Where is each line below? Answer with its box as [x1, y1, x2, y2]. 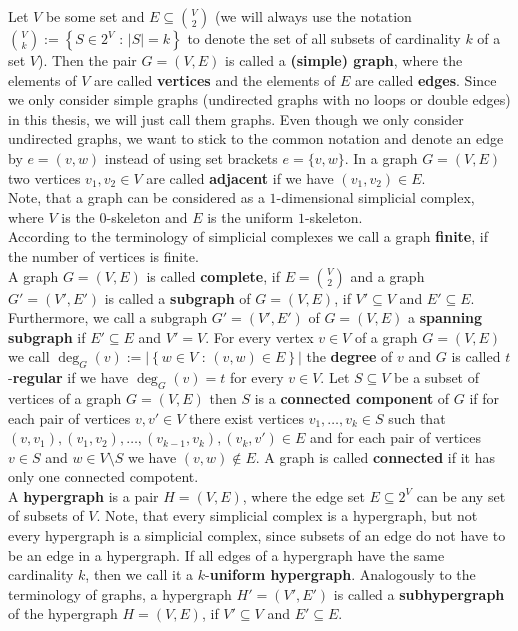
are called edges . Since [354, 69, 497, 90]
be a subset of [394, 367, 480, 388]
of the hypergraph [8, 603, 118, 624]
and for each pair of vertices [310, 427, 481, 448]
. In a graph [344, 147, 418, 168]
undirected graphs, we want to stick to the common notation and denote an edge [8, 128, 504, 149]
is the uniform [207, 206, 294, 227]
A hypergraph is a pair [8, 485, 159, 506]
